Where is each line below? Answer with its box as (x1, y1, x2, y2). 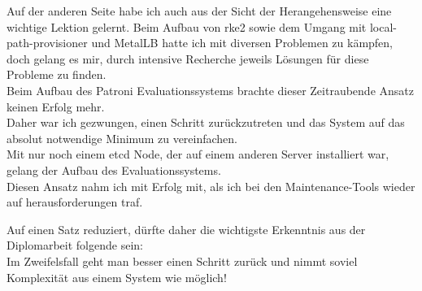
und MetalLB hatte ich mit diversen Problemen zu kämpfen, (91, 34, 394, 51)
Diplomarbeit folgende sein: (7, 237, 143, 254)
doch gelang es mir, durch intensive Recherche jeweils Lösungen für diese (7, 50, 369, 67)
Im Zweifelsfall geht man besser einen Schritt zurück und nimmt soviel (7, 252, 358, 269)
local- (369, 18, 398, 35)
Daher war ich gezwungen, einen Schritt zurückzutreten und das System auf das (7, 114, 405, 131)
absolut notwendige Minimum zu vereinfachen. (7, 129, 238, 146)
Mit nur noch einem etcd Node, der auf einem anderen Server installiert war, (7, 145, 389, 163)
